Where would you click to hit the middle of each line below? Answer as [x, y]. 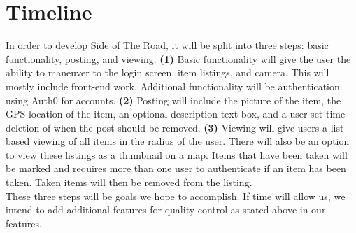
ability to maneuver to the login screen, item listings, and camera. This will [168, 72]
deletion [23, 127]
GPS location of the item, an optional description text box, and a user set [164, 114]
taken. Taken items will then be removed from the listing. [129, 182]
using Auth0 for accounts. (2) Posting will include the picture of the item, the [173, 100]
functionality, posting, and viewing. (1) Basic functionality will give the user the [178, 58]
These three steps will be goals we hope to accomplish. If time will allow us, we [176, 196]
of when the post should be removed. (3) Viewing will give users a [185, 127]
